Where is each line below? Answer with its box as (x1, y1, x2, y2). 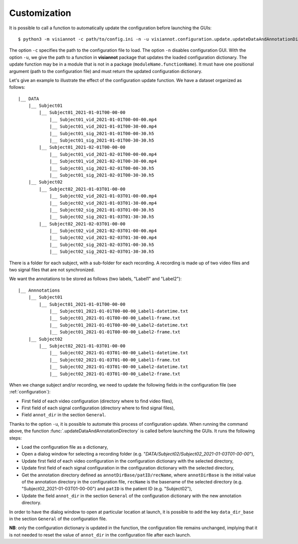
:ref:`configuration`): (9, 389, 51, 395)
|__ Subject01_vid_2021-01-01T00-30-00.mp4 (49, 124, 157, 129)
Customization (9, 7, 72, 18)
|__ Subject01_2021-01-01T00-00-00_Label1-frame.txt (49, 315, 181, 321)
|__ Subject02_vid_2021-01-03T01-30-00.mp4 (49, 200, 157, 206)
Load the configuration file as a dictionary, (21, 444, 108, 450)
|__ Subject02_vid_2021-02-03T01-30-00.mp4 (49, 235, 157, 240)
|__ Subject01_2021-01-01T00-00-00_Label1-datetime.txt (49, 309, 188, 314)
